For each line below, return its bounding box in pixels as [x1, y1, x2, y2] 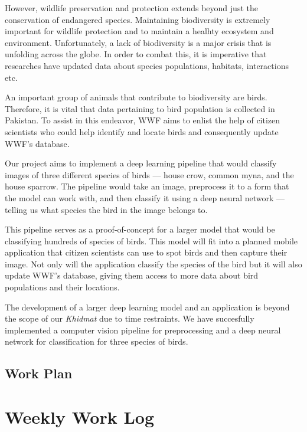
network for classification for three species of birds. [5, 335, 188, 348]
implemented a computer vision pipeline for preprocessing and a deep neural [5, 323, 281, 336]
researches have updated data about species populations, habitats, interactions [5, 59, 289, 71]
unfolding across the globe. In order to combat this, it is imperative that [5, 48, 267, 60]
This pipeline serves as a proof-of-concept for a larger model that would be [5, 223, 275, 235]
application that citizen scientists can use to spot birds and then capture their [5, 246, 288, 258]
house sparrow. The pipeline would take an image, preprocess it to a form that [5, 180, 289, 192]
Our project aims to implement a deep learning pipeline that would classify [5, 157, 277, 169]
